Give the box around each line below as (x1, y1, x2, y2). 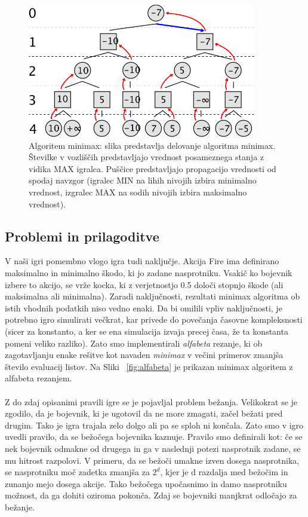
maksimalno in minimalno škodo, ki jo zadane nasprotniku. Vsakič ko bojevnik (5, 267, 292, 279)
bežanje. (5, 500, 35, 513)
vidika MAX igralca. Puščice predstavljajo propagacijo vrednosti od (29, 162, 276, 175)
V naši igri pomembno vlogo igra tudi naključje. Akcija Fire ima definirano (5, 255, 279, 267)
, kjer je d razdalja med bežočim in (160, 466, 288, 478)
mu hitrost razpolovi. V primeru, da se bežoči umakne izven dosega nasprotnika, (5, 454, 300, 466)
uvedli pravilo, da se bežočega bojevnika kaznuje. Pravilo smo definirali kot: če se (5, 430, 303, 443)
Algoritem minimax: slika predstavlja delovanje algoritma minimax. (29, 139, 276, 151)
